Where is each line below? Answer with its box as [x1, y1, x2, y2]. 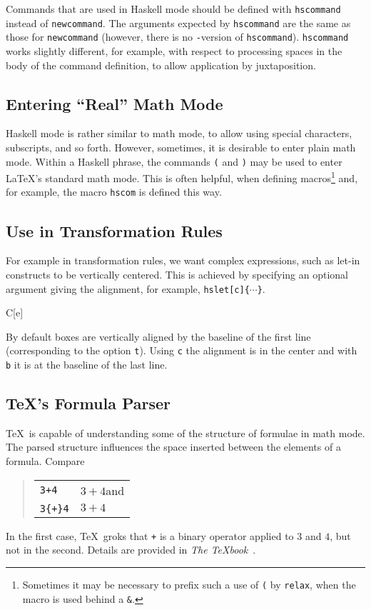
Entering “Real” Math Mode [6, 92, 223, 114]
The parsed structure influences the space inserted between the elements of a [6, 439, 341, 454]
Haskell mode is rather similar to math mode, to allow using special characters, [6, 126, 352, 141]
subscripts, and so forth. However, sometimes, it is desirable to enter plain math [6, 139, 356, 154]
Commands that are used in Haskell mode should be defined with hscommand [6, 1, 341, 16]
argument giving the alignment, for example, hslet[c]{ [6, 281, 250, 296]
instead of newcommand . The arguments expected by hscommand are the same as [6, 15, 351, 30]
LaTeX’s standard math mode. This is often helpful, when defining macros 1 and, [6, 169, 358, 185]
